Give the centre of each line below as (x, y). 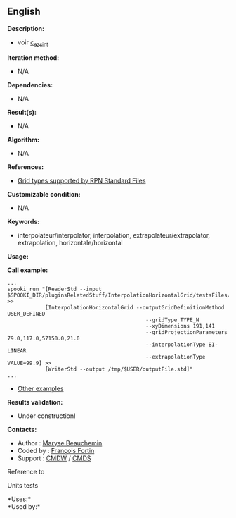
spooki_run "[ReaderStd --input (54, 289)
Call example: (28, 270)
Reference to (26, 471)
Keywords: (24, 221)
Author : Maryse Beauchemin (60, 443)
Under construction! (46, 416)
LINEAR (17, 351)
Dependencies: (30, 85)
